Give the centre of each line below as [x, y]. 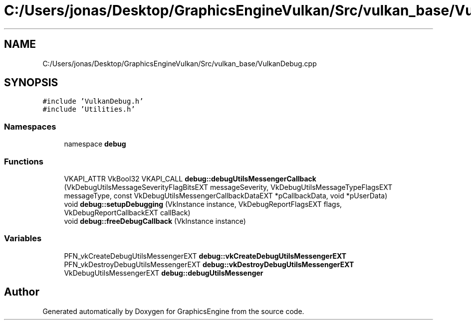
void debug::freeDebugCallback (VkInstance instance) [155, 221]
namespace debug [95, 144]
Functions [24, 161]
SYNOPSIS [31, 83]
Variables [23, 239]
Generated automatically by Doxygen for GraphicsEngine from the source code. [173, 311]
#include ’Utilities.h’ [89, 109]
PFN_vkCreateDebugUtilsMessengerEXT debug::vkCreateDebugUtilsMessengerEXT [205, 256]
